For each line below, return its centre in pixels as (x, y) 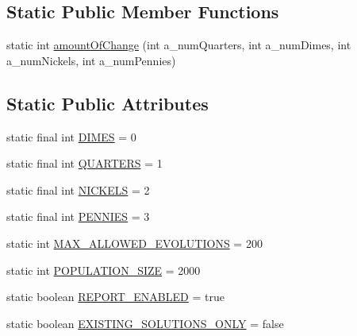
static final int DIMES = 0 (71, 136)
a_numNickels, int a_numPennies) (91, 60)
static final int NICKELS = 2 (78, 189)
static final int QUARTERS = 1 (84, 163)
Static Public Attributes (107, 103)
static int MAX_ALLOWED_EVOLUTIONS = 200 (134, 243)
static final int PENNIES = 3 (78, 216)
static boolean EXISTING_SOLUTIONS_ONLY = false (145, 323)
